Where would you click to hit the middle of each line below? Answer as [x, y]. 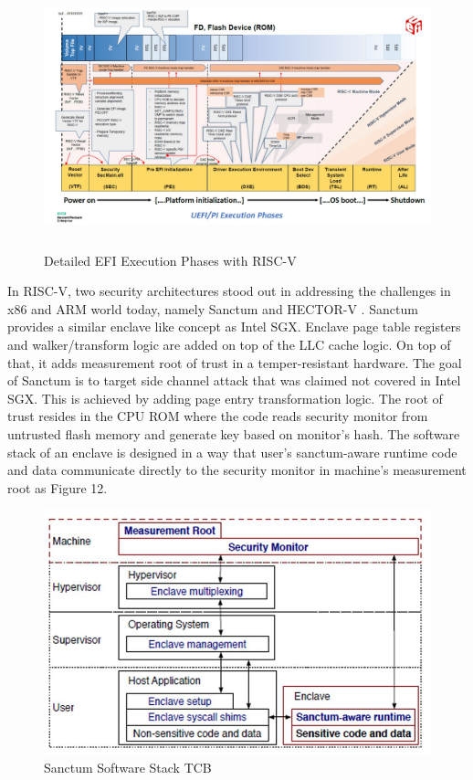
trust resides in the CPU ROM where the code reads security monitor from [218, 416]
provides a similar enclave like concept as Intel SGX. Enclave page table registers [234, 327]
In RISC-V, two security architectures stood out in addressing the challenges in [229, 291]
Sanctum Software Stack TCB [128, 767]
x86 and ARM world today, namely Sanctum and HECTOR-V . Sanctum [213, 308]
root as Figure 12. [58, 487]
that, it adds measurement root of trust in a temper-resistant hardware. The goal [235, 362]
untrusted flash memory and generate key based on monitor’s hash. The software [234, 433]
